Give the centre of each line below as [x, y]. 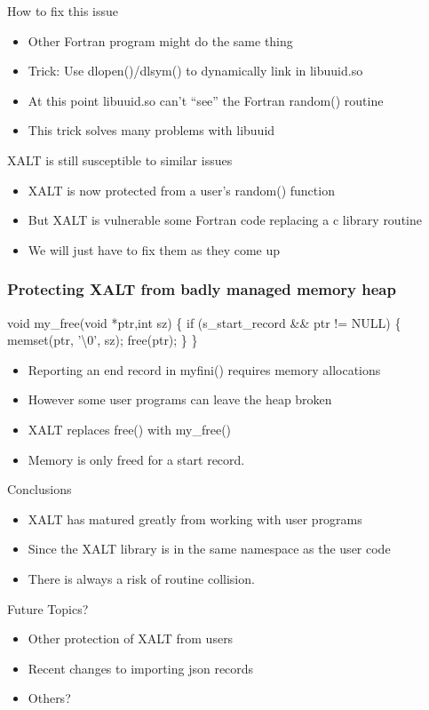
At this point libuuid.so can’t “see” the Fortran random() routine [206, 100]
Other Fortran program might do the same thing [160, 40]
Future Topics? [48, 608]
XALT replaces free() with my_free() [130, 429]
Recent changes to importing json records [141, 668]
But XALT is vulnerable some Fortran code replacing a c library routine [225, 220]
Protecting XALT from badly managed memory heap [202, 289]
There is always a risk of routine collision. [141, 578]
